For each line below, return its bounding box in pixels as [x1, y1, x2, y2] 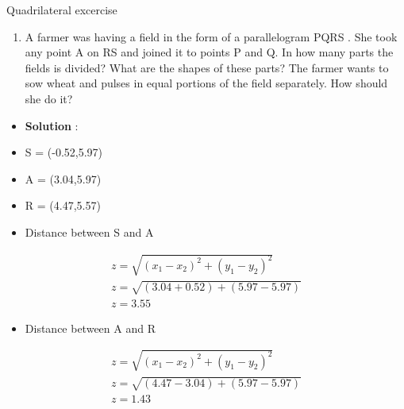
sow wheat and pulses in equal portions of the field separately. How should [25, 75, 388, 91]
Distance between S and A [25, 223, 154, 240]
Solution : [25, 117, 79, 133]
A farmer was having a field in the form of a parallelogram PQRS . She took [25, 28, 398, 44]
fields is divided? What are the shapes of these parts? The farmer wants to [25, 59, 389, 75]
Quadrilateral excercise [6, 2, 117, 17]
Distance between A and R [25, 319, 156, 336]
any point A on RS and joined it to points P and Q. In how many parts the [25, 44, 394, 60]
